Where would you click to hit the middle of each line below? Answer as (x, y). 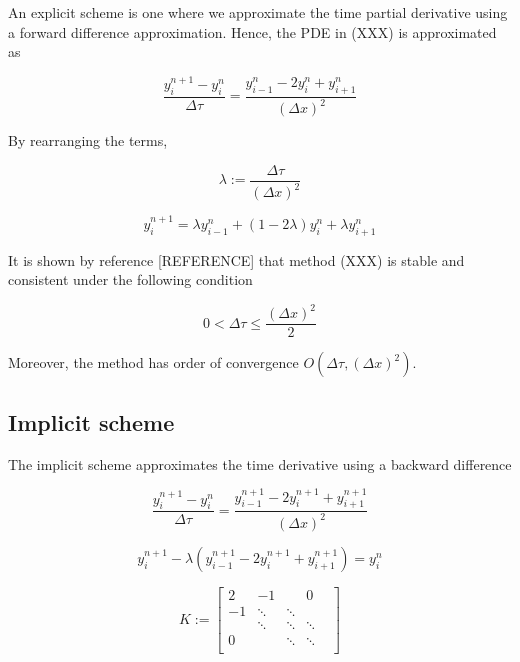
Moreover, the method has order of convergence (153, 362)
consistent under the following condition (130, 279)
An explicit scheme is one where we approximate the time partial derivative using (258, 12)
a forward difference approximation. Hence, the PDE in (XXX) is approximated (252, 31)
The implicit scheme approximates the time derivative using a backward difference (260, 463)
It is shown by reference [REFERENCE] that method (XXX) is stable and (236, 259)
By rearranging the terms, (88, 140)
